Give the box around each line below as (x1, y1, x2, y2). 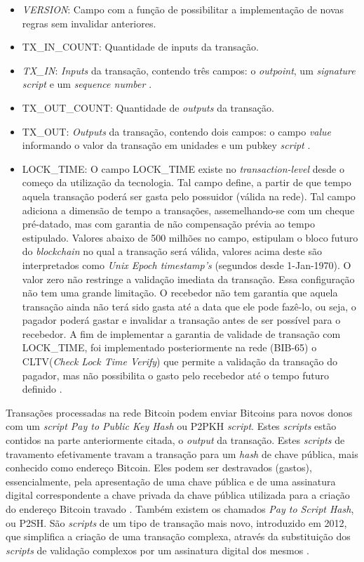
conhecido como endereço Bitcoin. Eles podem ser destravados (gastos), (6, 460, 312, 475)
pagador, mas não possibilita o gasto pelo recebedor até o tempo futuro (22, 367, 329, 382)
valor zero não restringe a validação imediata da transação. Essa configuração (22, 271, 355, 286)
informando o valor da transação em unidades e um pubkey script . (22, 138, 311, 152)
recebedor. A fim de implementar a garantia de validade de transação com (22, 326, 341, 341)
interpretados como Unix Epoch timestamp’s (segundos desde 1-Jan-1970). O (22, 257, 351, 272)
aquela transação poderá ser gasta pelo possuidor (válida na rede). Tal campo (22, 188, 356, 203)
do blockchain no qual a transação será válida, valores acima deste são (22, 244, 322, 259)
